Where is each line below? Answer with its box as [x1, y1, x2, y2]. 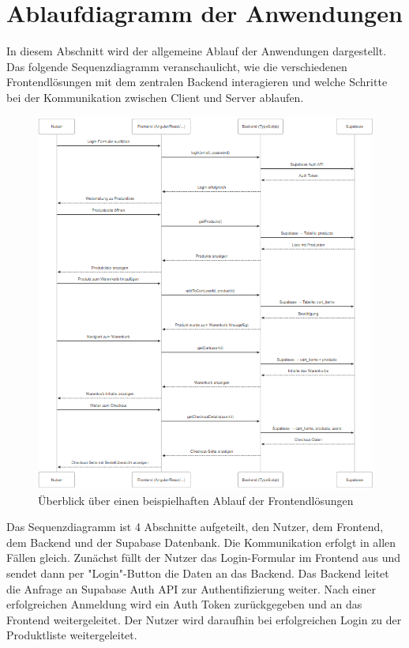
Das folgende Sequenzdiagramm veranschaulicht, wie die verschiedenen [6, 58, 347, 74]
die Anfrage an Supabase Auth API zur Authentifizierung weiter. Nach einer [6, 580, 376, 597]
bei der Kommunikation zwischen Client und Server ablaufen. [6, 89, 304, 105]
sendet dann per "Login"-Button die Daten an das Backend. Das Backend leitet [6, 564, 389, 581]
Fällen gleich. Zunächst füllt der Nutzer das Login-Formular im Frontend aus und [6, 549, 401, 566]
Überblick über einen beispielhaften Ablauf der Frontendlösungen [38, 492, 354, 508]
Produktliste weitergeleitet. [6, 627, 137, 643]
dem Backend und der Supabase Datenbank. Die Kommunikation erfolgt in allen [6, 533, 396, 550]
